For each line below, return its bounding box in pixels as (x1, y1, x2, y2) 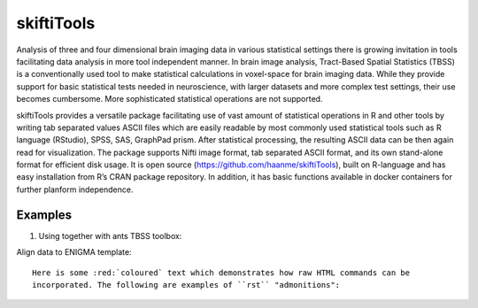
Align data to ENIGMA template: (16, 247, 132, 258)
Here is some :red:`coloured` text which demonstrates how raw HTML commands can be (32, 267, 411, 278)
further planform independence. (16, 184, 134, 195)
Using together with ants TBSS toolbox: (38, 230, 182, 241)
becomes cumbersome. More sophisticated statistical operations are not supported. (16, 94, 323, 104)
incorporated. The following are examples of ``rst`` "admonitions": (32, 280, 341, 289)
